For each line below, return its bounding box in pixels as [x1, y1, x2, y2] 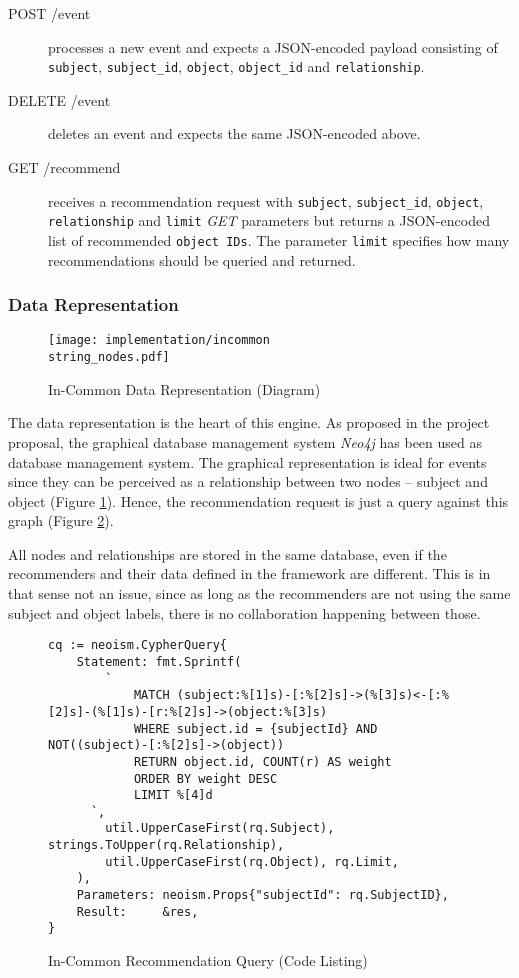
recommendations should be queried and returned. [48, 249, 356, 270]
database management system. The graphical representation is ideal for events [8, 451, 487, 472]
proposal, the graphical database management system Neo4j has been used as [8, 431, 482, 452]
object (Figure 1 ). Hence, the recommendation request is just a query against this [8, 490, 509, 511]
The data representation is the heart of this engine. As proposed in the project [8, 412, 490, 433]
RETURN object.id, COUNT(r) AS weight [133, 754, 392, 769]
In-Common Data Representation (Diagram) [48, 378, 321, 399]
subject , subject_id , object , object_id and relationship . [48, 56, 425, 77]
